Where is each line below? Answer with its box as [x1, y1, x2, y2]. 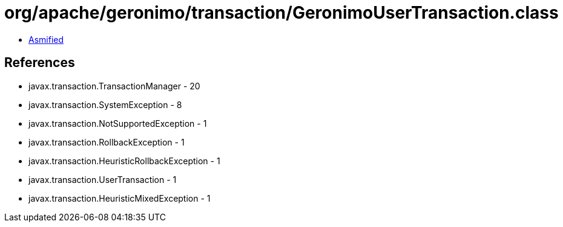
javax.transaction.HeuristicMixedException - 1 [28, 193, 211, 203]
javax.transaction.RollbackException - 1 [28, 136, 185, 147]
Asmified [28, 34, 64, 45]
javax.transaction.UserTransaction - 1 [28, 174, 177, 185]
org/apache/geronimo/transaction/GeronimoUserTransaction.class [4, 2, 559, 23]
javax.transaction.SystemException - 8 [28, 99, 182, 110]
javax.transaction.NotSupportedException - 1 [28, 118, 207, 129]
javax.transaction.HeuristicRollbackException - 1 [28, 155, 220, 166]
